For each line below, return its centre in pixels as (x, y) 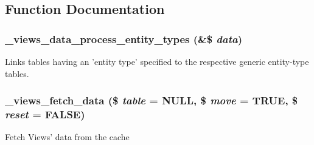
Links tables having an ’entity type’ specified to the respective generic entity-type (157, 61)
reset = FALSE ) (45, 114)
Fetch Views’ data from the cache (67, 137)
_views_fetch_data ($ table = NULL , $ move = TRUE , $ (152, 100)
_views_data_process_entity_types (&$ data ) (124, 39)
